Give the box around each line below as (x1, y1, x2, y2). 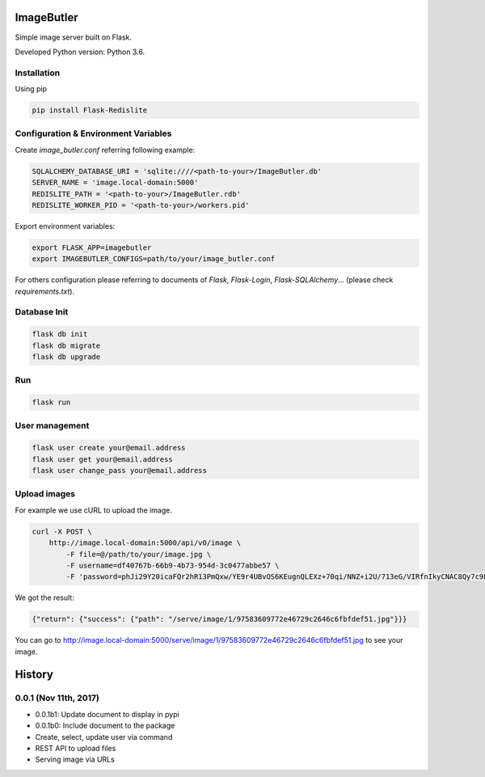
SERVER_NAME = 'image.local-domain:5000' (32, 178, 199, 188)
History (15, 668, 54, 682)
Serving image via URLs (35, 754, 115, 764)
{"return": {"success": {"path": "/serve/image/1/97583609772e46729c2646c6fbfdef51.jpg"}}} (32, 614, 407, 624)
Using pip (15, 84, 48, 94)
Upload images (15, 488, 76, 500)
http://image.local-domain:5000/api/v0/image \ (48, 538, 242, 547)
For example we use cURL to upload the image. (15, 505, 173, 515)
